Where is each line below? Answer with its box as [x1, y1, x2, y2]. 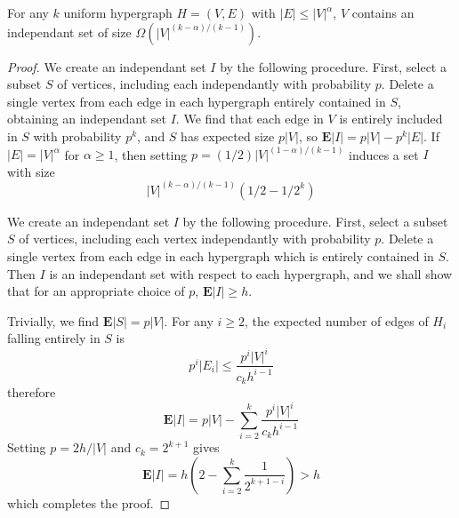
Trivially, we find [7, 311, 100, 330]
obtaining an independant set [7, 109, 167, 128]
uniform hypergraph [63, 4, 173, 21]
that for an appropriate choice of [7, 282, 185, 300]
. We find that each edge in [175, 109, 324, 128]
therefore [7, 383, 56, 402]
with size [7, 162, 55, 180]
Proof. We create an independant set [7, 57, 206, 76]
